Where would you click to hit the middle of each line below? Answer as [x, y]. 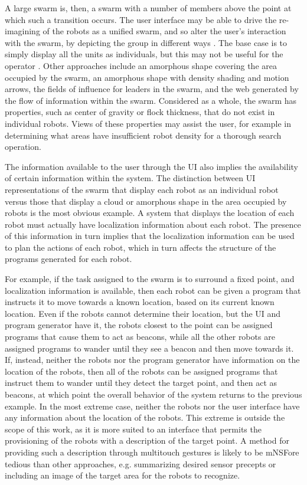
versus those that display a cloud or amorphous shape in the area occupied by [146, 201]
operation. [23, 147]
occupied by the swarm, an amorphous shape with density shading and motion [147, 77]
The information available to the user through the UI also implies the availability [151, 166]
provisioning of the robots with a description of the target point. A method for [147, 440]
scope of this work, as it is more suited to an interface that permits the [133, 429]
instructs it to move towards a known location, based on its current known [140, 302]
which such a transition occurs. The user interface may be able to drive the [141, 19]
